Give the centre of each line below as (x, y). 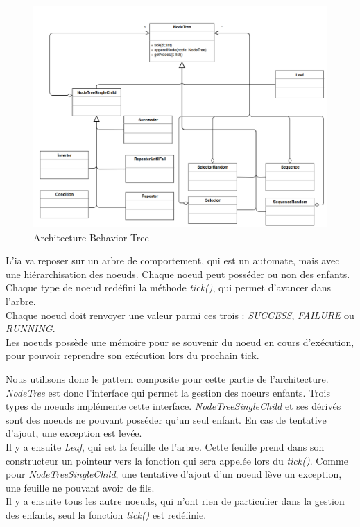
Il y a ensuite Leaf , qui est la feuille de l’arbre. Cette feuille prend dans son (165, 446)
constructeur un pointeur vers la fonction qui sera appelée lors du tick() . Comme (177, 460)
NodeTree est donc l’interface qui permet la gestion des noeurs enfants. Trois (168, 392)
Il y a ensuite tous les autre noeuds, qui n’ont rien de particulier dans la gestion (175, 501)
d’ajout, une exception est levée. (74, 433)
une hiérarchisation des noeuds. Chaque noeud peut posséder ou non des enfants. (178, 274)
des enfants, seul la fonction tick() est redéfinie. (106, 514)
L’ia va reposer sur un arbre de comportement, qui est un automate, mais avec (173, 260)
